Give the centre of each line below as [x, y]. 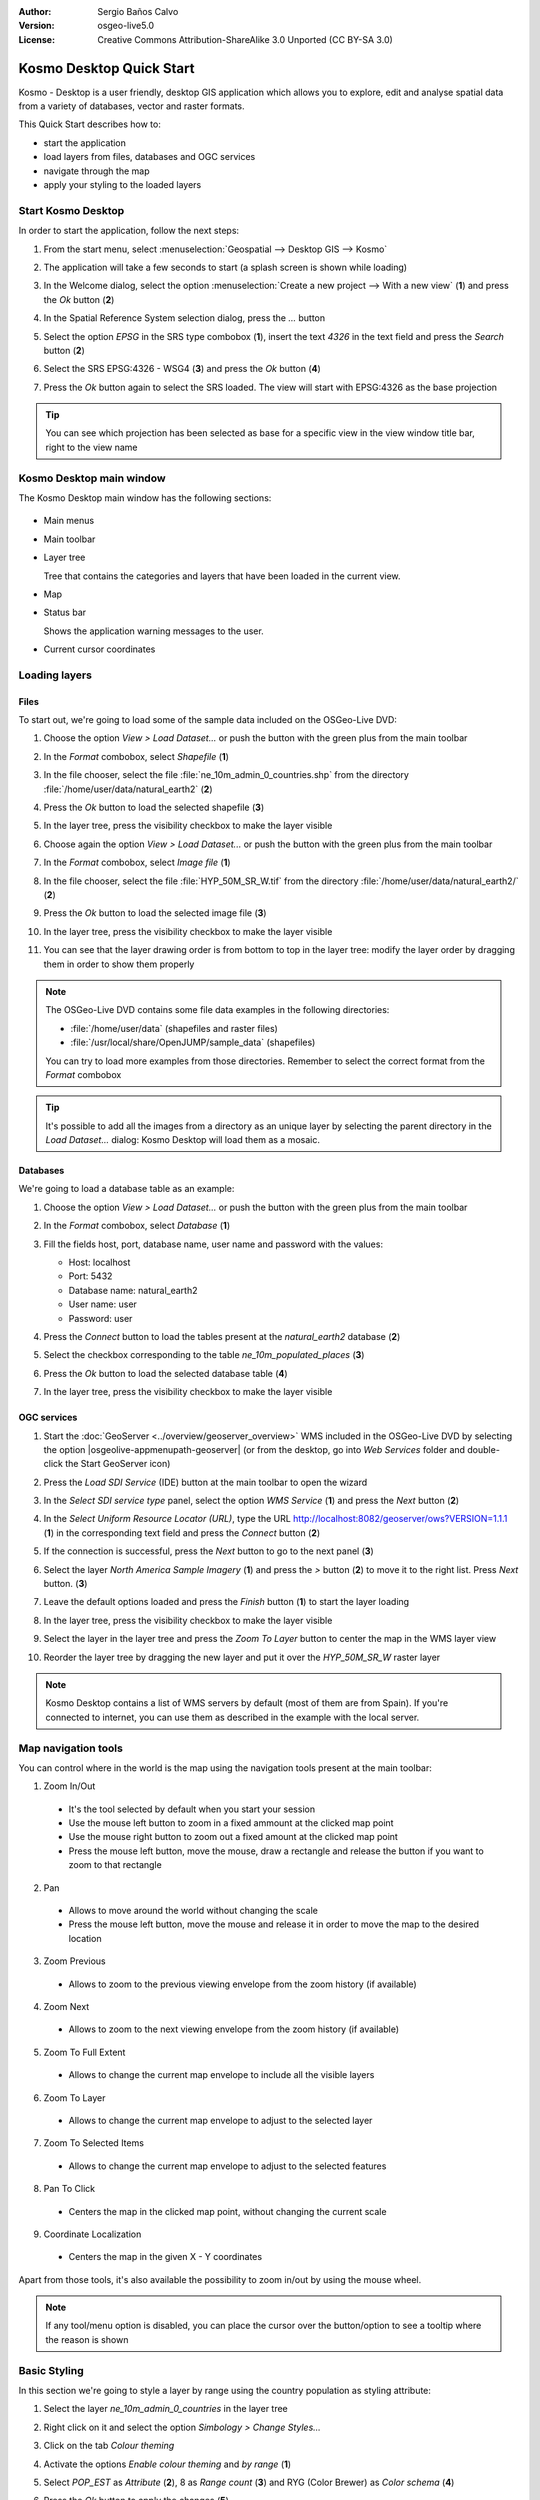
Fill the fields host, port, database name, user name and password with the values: [213, 1244]
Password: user [100, 1318]
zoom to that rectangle [115, 1865]
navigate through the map [96, 171]
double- [483, 1449]
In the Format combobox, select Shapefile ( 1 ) [136, 756]
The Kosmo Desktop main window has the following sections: [145, 498]
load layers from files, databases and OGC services [149, 157]
